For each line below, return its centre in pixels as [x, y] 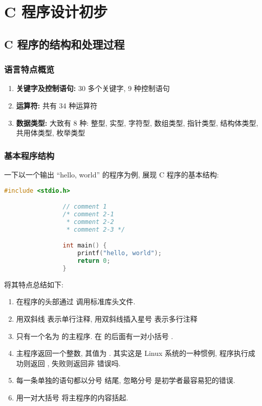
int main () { [85, 246]
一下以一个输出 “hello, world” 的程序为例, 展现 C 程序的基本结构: [112, 174]
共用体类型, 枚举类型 [51, 133]
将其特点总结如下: [34, 284]
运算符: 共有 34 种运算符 [57, 105]
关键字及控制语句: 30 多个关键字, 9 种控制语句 [93, 88]
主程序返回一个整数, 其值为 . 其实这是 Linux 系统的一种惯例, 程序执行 [132, 353]
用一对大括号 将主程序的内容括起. [72, 397]
